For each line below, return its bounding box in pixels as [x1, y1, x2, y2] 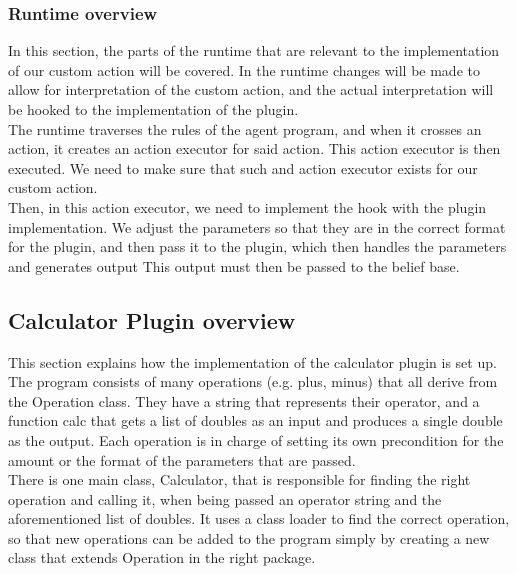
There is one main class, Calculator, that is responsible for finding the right [8, 469, 471, 490]
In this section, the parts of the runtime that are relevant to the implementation [8, 40, 500, 61]
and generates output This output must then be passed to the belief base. [8, 255, 460, 276]
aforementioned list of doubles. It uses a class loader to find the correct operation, [8, 508, 510, 529]
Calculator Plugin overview [8, 304, 296, 335]
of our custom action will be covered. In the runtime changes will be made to [8, 59, 480, 80]
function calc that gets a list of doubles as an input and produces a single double [8, 410, 503, 431]
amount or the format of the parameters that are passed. [8, 449, 356, 470]
